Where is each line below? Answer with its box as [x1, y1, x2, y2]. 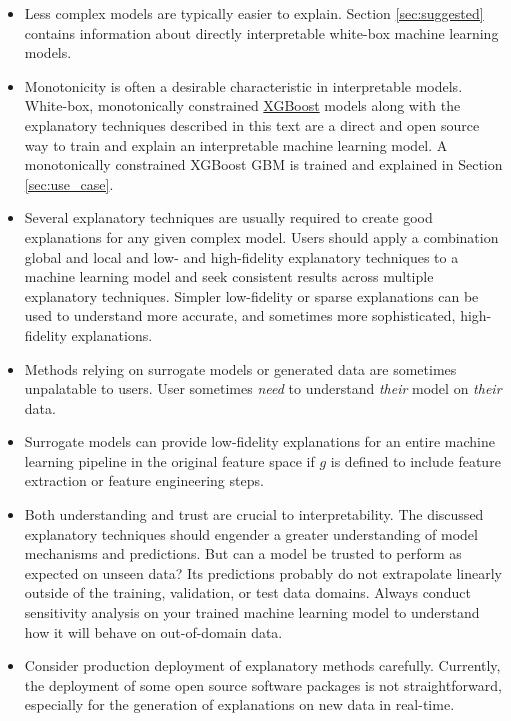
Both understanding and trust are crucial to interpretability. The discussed [24, 504, 484, 525]
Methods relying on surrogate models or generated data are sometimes [24, 358, 457, 379]
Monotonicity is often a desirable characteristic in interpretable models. [24, 75, 463, 96]
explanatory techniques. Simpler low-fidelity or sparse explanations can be [24, 285, 479, 306]
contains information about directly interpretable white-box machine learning [24, 22, 499, 43]
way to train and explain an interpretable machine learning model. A [24, 134, 448, 155]
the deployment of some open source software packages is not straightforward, [24, 674, 502, 695]
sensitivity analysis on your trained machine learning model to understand [24, 602, 480, 623]
